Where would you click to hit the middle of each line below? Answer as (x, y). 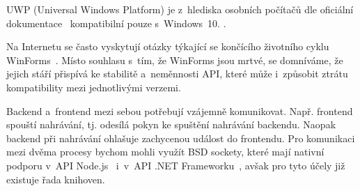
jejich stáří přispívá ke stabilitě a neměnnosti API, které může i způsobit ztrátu (177, 74)
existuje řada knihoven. (56, 179)
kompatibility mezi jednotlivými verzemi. (94, 87)
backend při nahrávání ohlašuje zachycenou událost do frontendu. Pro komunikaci (181, 138)
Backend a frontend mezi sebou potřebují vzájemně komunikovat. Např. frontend (180, 110)
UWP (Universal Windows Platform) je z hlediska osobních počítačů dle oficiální (180, 9)
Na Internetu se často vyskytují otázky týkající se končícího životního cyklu (168, 46)
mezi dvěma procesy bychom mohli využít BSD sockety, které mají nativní (165, 152)
